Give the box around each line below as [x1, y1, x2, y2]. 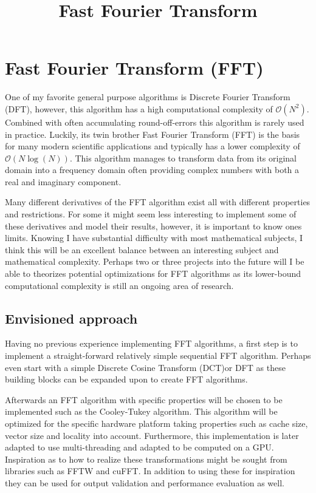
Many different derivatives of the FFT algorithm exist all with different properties [5, 195, 311, 208]
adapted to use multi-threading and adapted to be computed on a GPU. [5, 441, 274, 454]
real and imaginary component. [5, 175, 122, 188]
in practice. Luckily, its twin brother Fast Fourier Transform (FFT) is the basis [5, 127, 300, 140]
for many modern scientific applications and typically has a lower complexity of [5, 140, 300, 152]
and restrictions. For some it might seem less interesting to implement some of [5, 208, 297, 220]
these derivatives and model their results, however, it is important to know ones [5, 219, 302, 232]
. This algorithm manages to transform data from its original [69, 151, 297, 164]
